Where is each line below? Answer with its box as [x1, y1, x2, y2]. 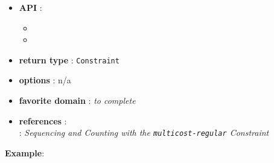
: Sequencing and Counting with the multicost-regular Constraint [19, 126, 269, 139]
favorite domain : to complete [19, 94, 136, 107]
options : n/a [19, 74, 71, 86]
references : [19, 114, 67, 127]
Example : [5, 146, 45, 159]
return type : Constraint [19, 53, 119, 66]
